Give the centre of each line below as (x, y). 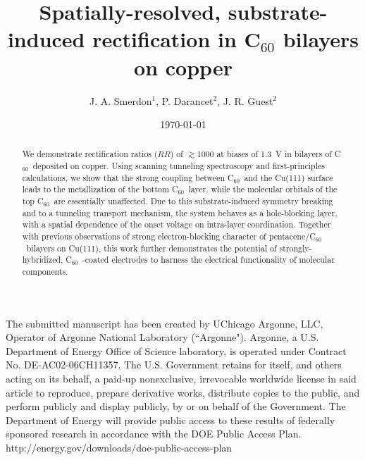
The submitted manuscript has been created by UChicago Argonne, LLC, (165, 323)
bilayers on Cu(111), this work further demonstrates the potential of (151, 248)
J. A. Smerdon (120, 100)
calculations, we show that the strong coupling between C (128, 177)
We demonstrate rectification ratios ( (90, 154)
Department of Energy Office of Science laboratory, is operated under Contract (176, 350)
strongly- (296, 248)
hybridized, (43, 260)
